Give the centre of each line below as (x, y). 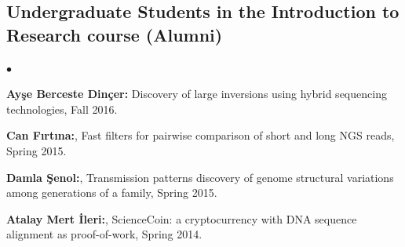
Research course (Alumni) (115, 34)
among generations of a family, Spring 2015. (112, 193)
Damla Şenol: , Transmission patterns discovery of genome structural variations (200, 177)
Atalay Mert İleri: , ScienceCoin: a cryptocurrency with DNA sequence (182, 218)
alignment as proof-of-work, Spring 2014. (104, 234)
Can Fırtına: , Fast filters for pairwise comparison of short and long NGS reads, (201, 135)
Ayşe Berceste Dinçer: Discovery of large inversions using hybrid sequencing (197, 94)
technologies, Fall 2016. (62, 109)
